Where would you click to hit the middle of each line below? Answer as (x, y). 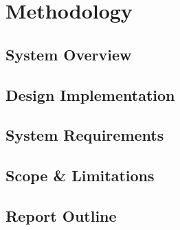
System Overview (69, 54)
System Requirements (85, 135)
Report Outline (61, 215)
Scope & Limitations (80, 175)
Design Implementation (90, 94)
